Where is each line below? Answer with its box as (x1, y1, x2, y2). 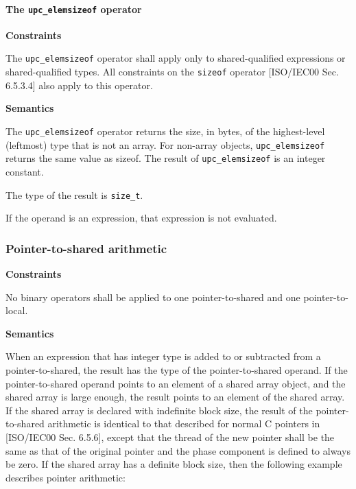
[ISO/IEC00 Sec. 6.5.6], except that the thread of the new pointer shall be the (5, 429, 335, 444)
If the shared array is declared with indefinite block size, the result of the (5, 403, 313, 417)
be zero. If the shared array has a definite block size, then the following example (5, 457, 342, 471)
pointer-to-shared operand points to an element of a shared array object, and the (5, 376, 346, 390)
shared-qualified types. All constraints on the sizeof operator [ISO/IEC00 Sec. (5, 64, 339, 79)
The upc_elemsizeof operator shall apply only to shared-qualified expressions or (5, 51, 346, 65)
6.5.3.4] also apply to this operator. (5, 77, 153, 92)
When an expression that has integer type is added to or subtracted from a (5, 349, 321, 363)
